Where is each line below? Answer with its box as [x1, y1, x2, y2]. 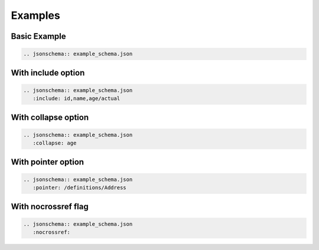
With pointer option [11, 157, 84, 167]
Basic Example [11, 31, 66, 41]
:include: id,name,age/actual [32, 95, 121, 102]
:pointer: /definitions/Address [32, 185, 126, 191]
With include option [11, 68, 85, 78]
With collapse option [11, 112, 89, 122]
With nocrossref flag [11, 201, 89, 212]
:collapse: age [32, 140, 77, 147]
